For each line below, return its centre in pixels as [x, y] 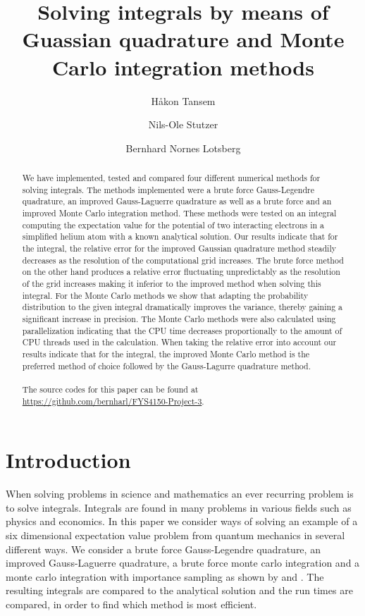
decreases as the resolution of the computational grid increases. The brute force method [183, 260]
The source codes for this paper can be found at [110, 389]
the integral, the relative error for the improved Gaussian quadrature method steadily [179, 248]
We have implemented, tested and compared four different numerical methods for [171, 178]
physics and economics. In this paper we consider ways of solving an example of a [182, 521]
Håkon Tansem [183, 100]
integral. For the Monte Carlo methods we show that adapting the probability [165, 295]
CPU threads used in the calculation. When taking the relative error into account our [179, 342]
